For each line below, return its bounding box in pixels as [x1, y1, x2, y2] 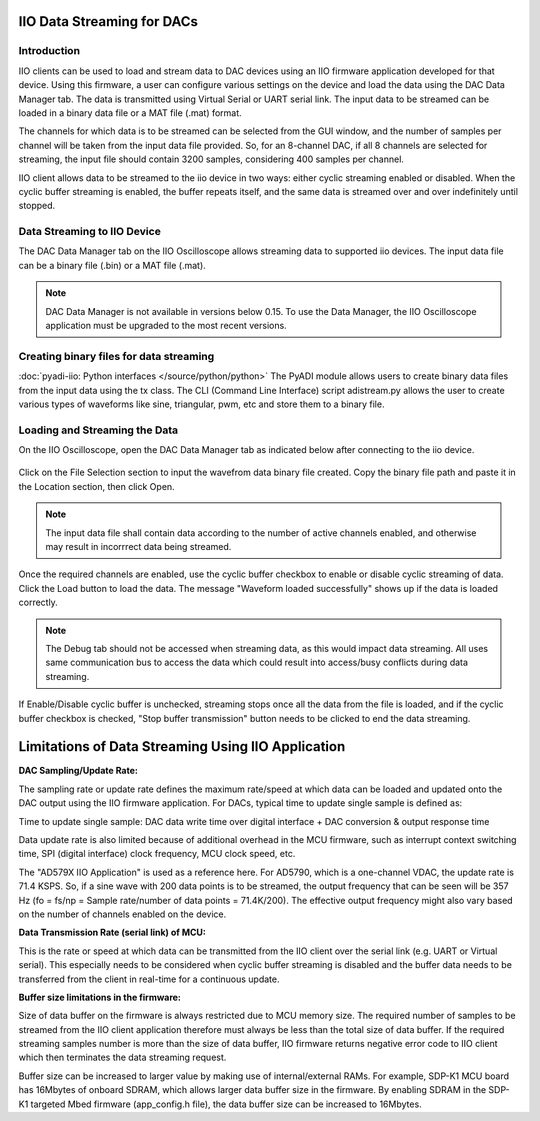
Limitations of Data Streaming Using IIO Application [18, 738, 346, 755]
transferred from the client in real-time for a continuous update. [18, 973, 280, 985]
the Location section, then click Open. [18, 480, 175, 492]
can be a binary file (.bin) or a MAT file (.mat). [18, 259, 207, 271]
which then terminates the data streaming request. [18, 1051, 227, 1064]
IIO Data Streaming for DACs [18, 13, 199, 30]
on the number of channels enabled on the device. [18, 908, 227, 920]
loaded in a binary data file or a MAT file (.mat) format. [18, 106, 242, 119]
